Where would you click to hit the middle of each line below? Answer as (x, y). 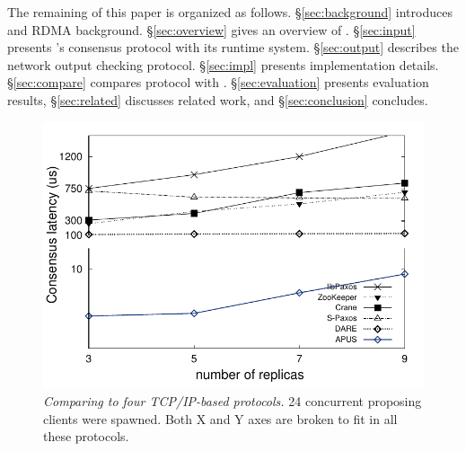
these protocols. (86, 436)
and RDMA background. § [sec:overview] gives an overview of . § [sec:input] (211, 29)
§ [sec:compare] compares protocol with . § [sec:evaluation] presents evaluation (218, 82)
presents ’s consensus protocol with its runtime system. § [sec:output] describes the (233, 47)
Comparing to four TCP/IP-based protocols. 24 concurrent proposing (233, 400)
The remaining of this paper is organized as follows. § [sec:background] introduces (230, 12)
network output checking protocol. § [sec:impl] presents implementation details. (223, 64)
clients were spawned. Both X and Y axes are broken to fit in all (220, 418)
